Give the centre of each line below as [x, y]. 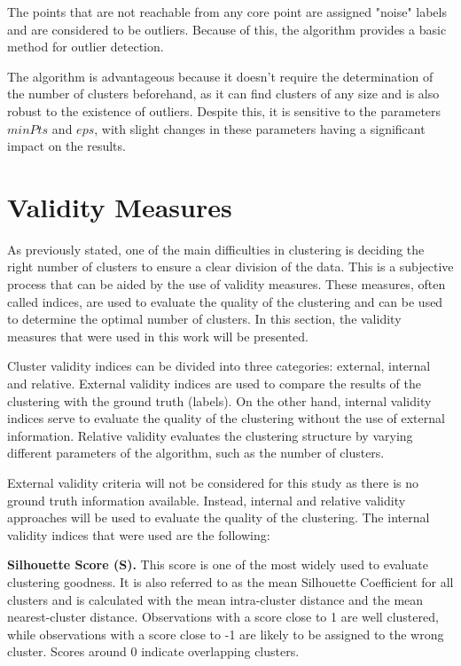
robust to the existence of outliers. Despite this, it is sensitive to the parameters [224, 110]
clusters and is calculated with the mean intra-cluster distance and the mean [215, 599]
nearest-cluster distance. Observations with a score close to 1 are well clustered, [223, 617]
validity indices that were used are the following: [139, 534]
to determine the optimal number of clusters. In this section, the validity [204, 319]
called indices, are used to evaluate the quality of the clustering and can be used [225, 301]
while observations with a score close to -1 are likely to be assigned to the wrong [226, 634]
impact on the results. [66, 146]
